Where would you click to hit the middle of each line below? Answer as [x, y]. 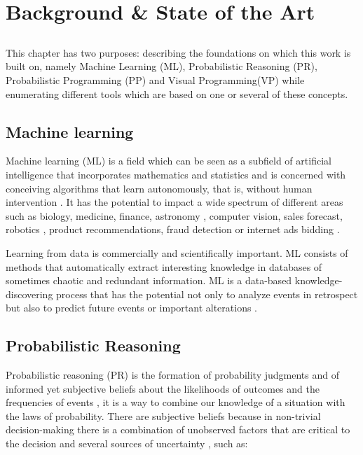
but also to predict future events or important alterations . [132, 308]
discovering [29, 294]
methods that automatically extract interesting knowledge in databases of [164, 266]
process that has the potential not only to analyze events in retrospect [207, 294]
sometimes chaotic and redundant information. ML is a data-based [149, 280]
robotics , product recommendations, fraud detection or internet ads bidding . [173, 229]
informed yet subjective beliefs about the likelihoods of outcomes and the [163, 388]
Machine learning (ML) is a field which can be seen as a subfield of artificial [169, 161]
